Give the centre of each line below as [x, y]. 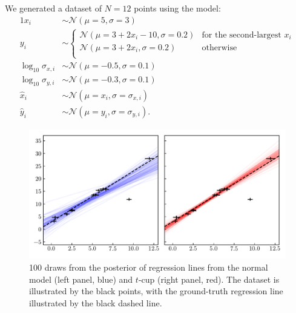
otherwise [219, 48]
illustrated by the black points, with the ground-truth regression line [156, 291]
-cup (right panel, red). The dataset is [209, 279]
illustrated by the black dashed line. [96, 302]
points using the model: [177, 8]
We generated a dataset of [53, 8]
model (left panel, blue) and [81, 279]
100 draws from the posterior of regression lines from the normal [149, 267]
